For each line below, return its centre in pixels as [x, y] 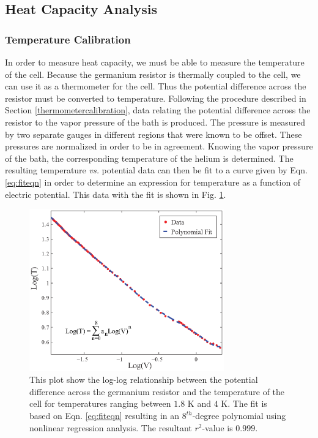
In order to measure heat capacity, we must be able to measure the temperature [155, 62]
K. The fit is [244, 403]
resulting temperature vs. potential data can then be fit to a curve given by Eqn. [156, 170]
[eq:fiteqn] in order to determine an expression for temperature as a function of [153, 182]
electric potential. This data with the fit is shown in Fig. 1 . [116, 194]
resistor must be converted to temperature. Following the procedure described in [156, 98]
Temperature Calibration [68, 39]
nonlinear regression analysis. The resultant [111, 427]
